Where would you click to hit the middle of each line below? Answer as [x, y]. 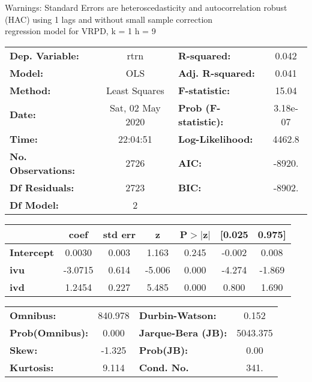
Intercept [32, 252]
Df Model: [34, 204]
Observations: [43, 170]
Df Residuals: [42, 187]
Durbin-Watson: [178, 315]
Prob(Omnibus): [49, 332]
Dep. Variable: [44, 55]
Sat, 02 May [135, 107]
